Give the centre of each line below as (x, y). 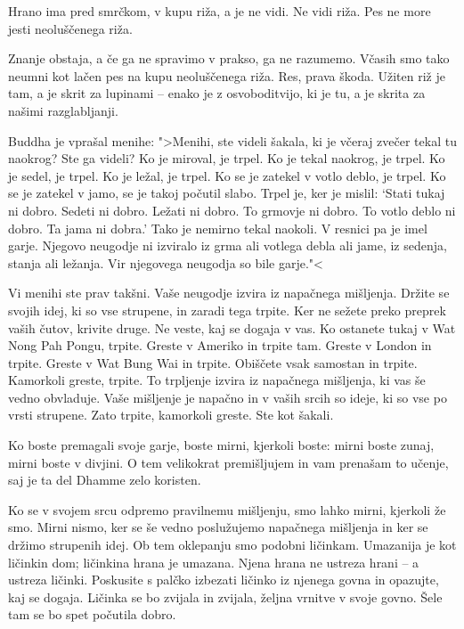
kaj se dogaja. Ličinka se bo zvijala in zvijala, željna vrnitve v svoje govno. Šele (225, 596)
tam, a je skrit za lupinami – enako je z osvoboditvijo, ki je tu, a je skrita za (217, 93)
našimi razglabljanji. (63, 110)
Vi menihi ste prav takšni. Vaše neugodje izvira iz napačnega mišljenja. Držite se (229, 293)
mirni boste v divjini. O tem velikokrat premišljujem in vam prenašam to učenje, (228, 462)
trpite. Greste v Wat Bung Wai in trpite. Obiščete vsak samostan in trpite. (213, 362)
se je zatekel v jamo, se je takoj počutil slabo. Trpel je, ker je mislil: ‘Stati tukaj (227, 193)
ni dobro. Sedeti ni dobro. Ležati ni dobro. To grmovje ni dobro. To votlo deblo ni (232, 210)
